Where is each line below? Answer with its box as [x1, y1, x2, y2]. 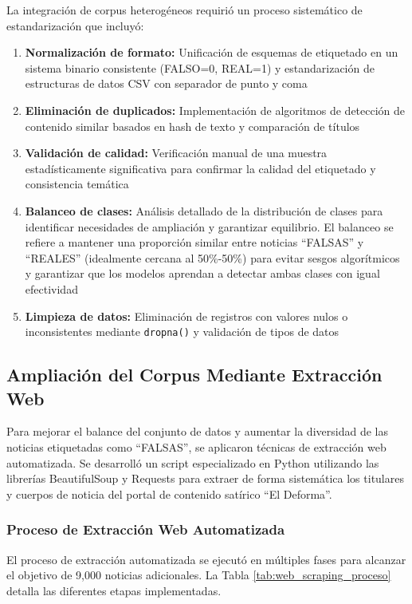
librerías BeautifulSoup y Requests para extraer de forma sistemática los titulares [6, 470, 404, 487]
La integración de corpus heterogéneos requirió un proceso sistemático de [6, 2, 363, 18]
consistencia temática [25, 176, 129, 192]
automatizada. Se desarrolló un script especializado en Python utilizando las [6, 454, 379, 471]
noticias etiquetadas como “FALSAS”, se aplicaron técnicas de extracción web [6, 438, 386, 455]
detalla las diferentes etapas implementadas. [6, 582, 222, 598]
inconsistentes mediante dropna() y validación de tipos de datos [25, 323, 339, 340]
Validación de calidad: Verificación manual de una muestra [25, 144, 328, 161]
